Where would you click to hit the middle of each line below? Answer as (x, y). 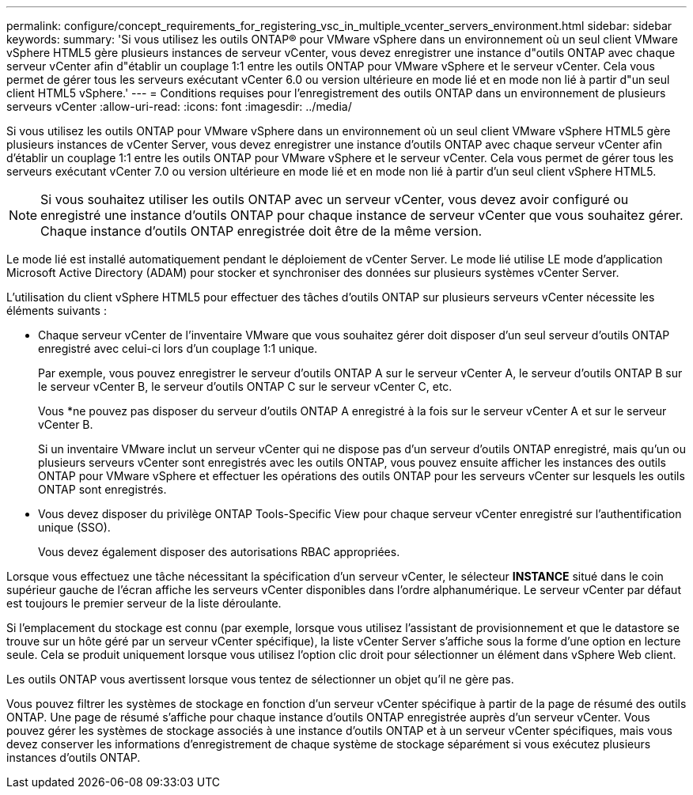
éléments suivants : (57, 310)
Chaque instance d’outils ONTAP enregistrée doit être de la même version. (261, 231)
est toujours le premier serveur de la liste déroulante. (144, 603)
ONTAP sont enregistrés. (102, 489)
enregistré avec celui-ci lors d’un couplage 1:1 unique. (178, 348)
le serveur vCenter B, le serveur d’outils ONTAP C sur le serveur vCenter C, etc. (245, 386)
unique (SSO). (74, 527)
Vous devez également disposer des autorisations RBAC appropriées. (219, 552)
